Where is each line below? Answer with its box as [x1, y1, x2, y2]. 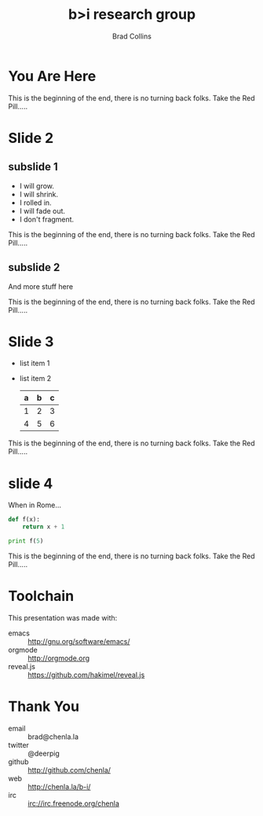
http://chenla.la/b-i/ [27, 781, 91, 791]
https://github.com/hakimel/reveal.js [27, 670, 145, 679]
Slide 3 [8, 332, 54, 350]
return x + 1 [22, 523, 65, 531]
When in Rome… [8, 500, 61, 510]
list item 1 [19, 359, 50, 368]
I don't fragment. [19, 214, 75, 224]
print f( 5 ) [8, 537, 44, 545]
